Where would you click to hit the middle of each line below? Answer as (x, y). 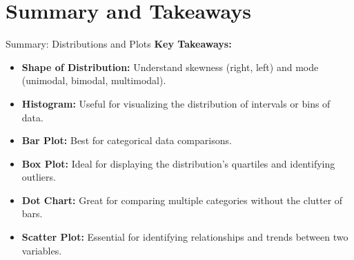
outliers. (39, 177)
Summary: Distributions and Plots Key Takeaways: (119, 44)
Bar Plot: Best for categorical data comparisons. (127, 140)
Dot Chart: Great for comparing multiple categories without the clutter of (182, 200)
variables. (42, 250)
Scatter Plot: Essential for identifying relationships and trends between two (185, 237)
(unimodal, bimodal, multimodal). (94, 80)
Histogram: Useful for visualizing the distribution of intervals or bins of (176, 103)
